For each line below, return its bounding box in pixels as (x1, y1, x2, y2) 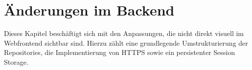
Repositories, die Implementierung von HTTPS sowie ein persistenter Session (4, 47, 235, 57)
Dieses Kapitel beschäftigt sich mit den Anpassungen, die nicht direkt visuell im (4, 28, 244, 38)
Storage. (4, 56, 28, 67)
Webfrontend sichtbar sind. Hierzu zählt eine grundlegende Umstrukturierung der (4, 37, 248, 48)
